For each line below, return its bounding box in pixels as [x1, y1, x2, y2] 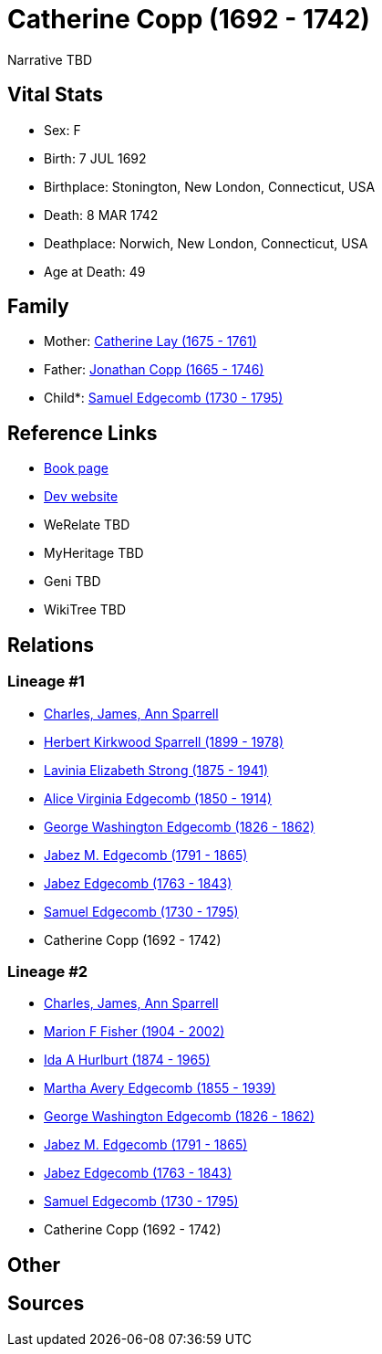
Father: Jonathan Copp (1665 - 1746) [44, 362, 264, 378]
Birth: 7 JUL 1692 [44, 150, 147, 166]
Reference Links [7, 421, 158, 445]
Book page [44, 460, 108, 477]
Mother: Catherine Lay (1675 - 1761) [44, 333, 257, 350]
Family [7, 295, 69, 319]
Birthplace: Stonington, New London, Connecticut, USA [44, 178, 376, 194]
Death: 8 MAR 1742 [44, 206, 159, 223]
